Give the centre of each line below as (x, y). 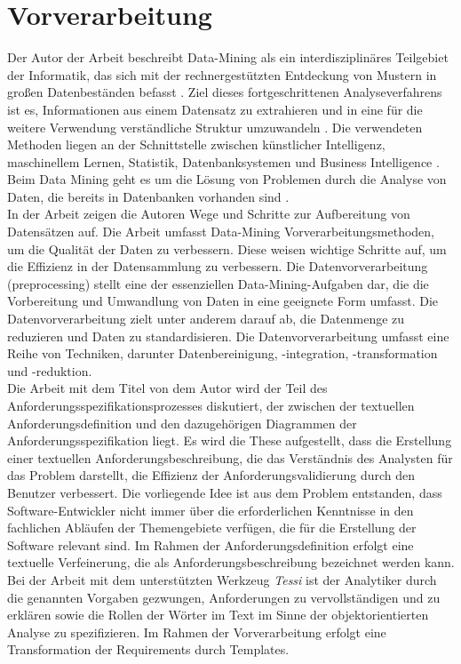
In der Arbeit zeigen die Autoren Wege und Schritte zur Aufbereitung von (209, 214)
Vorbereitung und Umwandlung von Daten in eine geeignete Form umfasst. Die (223, 301)
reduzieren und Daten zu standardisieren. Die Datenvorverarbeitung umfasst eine (228, 336)
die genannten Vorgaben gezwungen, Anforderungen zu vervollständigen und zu (224, 597)
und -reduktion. (50, 370)
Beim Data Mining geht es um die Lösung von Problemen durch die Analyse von (227, 179)
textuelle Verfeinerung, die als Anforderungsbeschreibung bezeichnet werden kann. (231, 562)
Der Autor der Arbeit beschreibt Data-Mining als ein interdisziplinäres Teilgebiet (228, 57)
